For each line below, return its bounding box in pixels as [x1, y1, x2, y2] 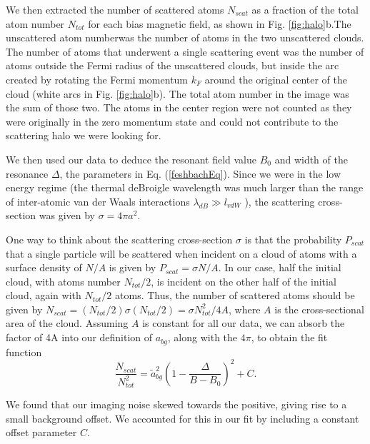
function [6, 344, 42, 359]
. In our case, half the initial [218, 260, 341, 275]
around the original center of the [204, 71, 347, 86]
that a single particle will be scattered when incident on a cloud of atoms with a [6, 246, 357, 261]
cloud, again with [6, 288, 81, 303]
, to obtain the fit [251, 330, 328, 345]
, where [229, 301, 261, 316]
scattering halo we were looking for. [6, 128, 161, 143]
